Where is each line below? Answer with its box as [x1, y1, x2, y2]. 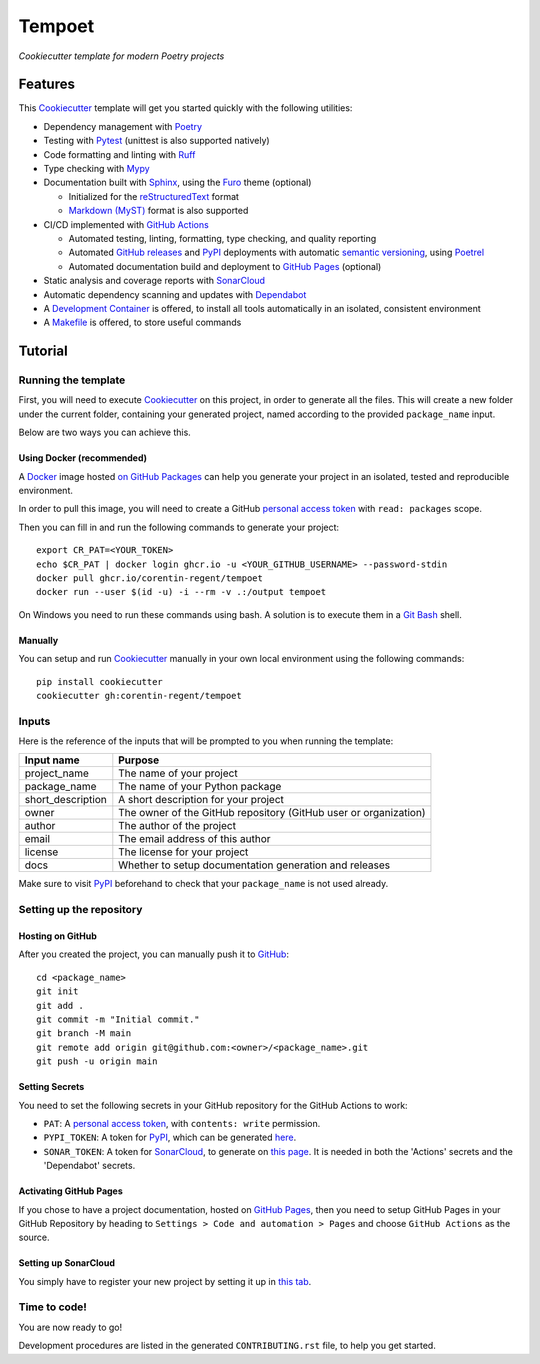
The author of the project [118, 819, 237, 833]
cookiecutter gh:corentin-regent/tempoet [36, 690, 242, 701]
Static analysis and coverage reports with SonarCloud [43, 275, 265, 287]
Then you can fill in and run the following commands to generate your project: [18, 521, 340, 533]
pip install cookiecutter [36, 676, 164, 687]
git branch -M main [36, 1028, 132, 1039]
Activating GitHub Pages [18, 1185, 124, 1197]
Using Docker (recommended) [18, 452, 148, 464]
